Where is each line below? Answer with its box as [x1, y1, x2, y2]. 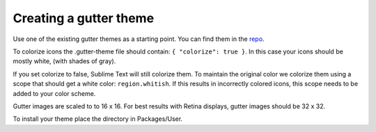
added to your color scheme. [13, 89, 96, 97]
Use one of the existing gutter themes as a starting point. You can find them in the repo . [13, 35, 265, 43]
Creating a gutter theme [13, 10, 155, 26]
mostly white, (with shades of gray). [13, 57, 116, 65]
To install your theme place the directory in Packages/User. [13, 115, 183, 123]
